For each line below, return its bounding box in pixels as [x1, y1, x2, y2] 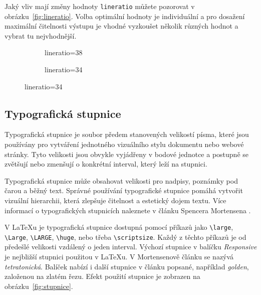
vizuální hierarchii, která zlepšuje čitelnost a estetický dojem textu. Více [5, 195, 226, 205]
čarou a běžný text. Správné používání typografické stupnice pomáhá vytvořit [5, 185, 243, 196]
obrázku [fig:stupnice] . [5, 280, 73, 291]
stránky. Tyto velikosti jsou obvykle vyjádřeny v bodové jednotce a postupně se [5, 149, 248, 159]
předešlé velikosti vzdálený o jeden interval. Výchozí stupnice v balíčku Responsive [5, 241, 257, 252]
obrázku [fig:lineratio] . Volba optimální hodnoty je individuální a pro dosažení [5, 11, 245, 21]
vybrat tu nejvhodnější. [5, 30, 77, 41]
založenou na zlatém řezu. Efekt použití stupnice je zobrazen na [5, 271, 200, 281]
